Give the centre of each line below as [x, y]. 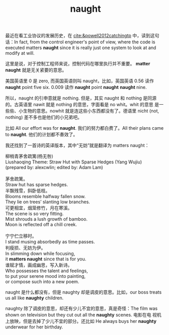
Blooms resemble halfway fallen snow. [46, 197]
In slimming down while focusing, [40, 254]
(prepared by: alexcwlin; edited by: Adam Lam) [54, 167]
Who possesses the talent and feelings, [47, 271]
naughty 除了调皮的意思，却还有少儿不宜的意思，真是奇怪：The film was [81, 308]
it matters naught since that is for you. [46, 259]
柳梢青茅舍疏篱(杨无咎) [29, 156]
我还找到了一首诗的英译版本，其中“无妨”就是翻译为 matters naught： [77, 146]
